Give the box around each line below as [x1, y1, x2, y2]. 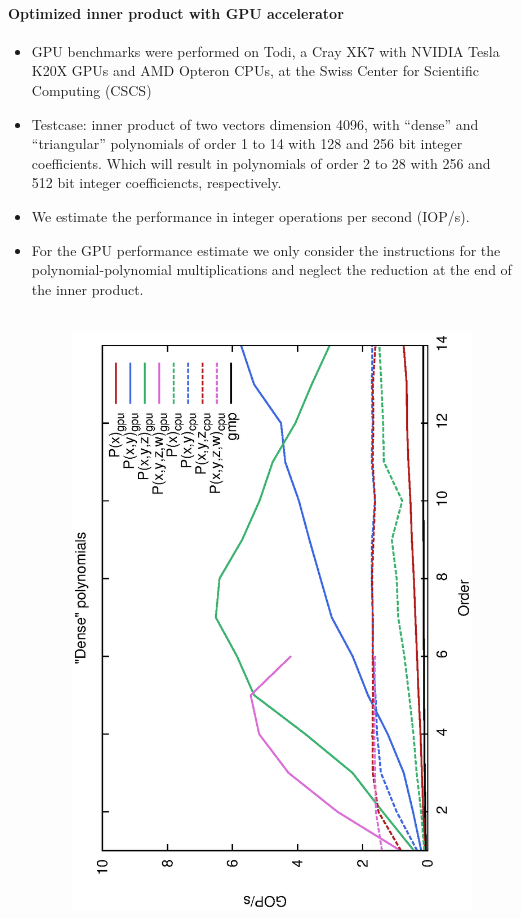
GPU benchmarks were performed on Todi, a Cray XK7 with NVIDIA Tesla [31, 40, 500, 61]
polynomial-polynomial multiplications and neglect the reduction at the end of [31, 259, 512, 280]
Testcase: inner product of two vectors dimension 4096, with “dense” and [31, 113, 479, 134]
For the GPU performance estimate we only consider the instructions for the [31, 239, 501, 260]
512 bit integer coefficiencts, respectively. [31, 172, 282, 193]
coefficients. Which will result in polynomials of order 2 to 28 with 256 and [31, 152, 491, 173]
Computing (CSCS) [31, 79, 152, 100]
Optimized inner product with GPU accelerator [8, 2, 344, 23]
